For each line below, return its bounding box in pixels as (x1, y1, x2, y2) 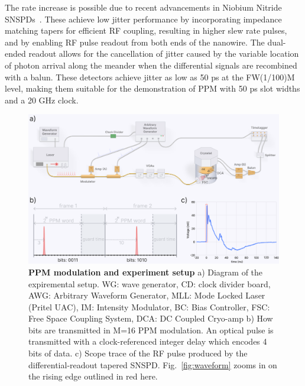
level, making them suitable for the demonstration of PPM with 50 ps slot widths (5, 82, 300, 95)
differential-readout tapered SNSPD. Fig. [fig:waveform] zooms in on (28, 358, 277, 371)
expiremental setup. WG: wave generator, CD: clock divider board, (28, 277, 271, 290)
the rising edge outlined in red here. (28, 370, 158, 382)
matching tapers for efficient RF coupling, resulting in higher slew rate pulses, (5, 24, 287, 37)
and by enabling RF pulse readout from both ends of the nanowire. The (5, 35, 265, 48)
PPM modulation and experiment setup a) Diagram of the (28, 265, 263, 278)
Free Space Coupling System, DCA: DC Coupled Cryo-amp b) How (28, 312, 273, 325)
